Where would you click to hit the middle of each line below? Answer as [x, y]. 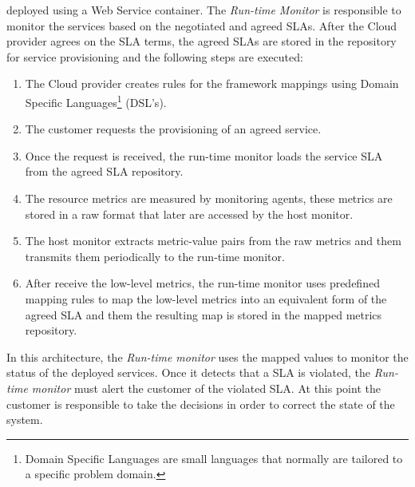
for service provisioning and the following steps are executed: [155, 56]
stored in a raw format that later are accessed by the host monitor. [189, 214]
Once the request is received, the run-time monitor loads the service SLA [204, 155]
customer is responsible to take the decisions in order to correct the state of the [201, 404]
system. [25, 420]
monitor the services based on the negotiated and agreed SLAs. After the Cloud [202, 25]
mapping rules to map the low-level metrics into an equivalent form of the [206, 298]
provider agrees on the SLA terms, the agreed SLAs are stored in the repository [202, 41]
